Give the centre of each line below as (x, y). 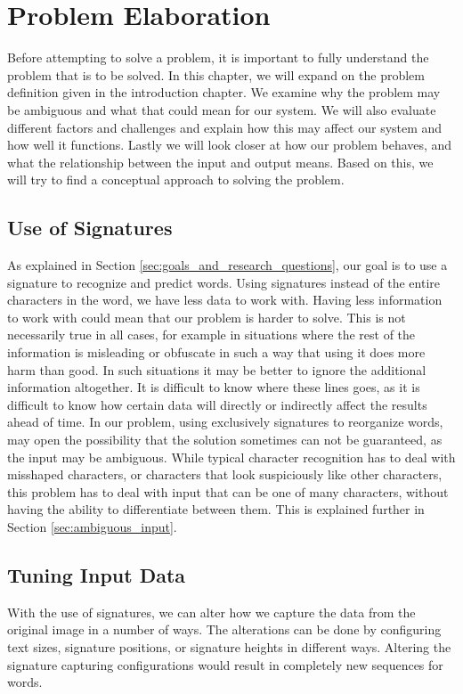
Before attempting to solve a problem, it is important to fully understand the (218, 57)
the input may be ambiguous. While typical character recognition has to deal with (231, 457)
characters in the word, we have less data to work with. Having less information (225, 300)
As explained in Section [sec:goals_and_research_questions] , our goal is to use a (227, 265)
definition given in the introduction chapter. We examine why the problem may (224, 92)
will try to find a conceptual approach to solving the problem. (176, 180)
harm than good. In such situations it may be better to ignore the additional (217, 369)
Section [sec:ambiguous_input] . (92, 526)
